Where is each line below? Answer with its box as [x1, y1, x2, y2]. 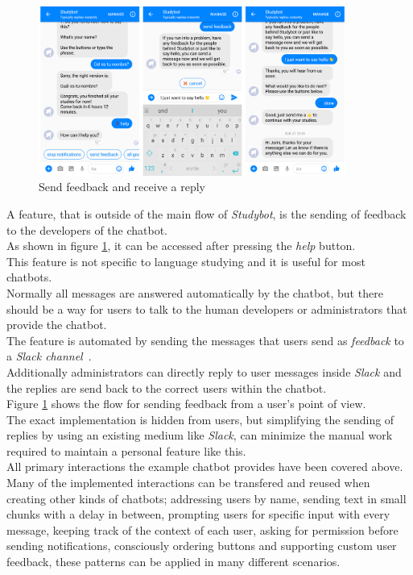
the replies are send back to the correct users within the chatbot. [6, 379, 327, 396]
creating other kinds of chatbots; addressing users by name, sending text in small [6, 490, 407, 506]
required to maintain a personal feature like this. [6, 442, 246, 459]
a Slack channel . [6, 348, 92, 365]
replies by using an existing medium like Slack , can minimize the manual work [6, 427, 393, 444]
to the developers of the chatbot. [6, 221, 168, 238]
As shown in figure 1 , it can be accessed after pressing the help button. [6, 237, 356, 254]
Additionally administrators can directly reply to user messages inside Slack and [6, 363, 402, 380]
